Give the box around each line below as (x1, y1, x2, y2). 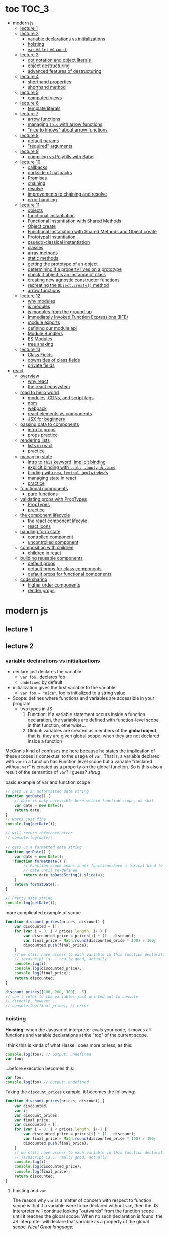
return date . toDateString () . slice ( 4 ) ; (23, 873, 105, 878)
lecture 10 (20, 159, 41, 165)
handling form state (20, 528, 61, 534)
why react (27, 378, 49, 384)
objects (27, 207, 43, 213)
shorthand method (27, 84, 66, 90)
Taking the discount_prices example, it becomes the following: (5, 1089, 136, 1095)
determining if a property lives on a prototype (27, 266, 122, 272)
